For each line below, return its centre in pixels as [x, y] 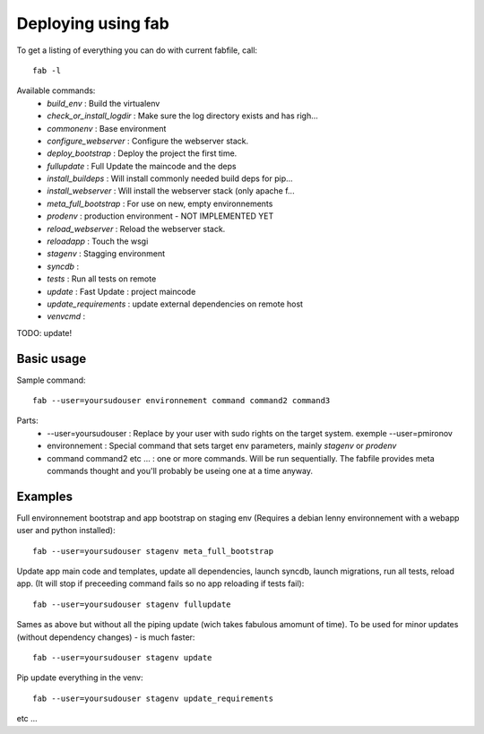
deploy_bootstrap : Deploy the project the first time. [142, 153]
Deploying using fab [93, 23]
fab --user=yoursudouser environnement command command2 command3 [181, 401]
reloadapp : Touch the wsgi [98, 241]
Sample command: [51, 380]
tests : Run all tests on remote [102, 279]
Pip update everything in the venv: [80, 678]
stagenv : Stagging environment [106, 254]
